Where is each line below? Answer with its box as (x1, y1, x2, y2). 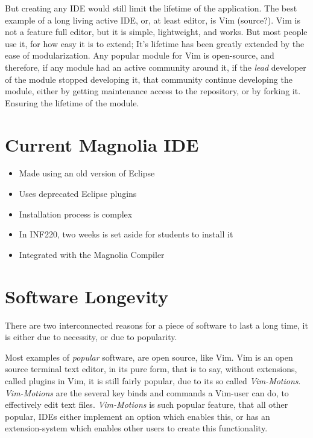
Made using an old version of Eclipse (19, 167, 155, 179)
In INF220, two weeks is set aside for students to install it (19, 228, 233, 240)
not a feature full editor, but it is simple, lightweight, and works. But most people (5, 25, 308, 38)
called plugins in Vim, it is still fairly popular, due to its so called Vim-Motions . (5, 374, 301, 387)
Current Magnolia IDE (5, 132, 199, 156)
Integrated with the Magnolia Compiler (19, 248, 165, 260)
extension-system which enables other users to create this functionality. (5, 422, 268, 434)
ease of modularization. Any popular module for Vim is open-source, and (5, 49, 274, 62)
